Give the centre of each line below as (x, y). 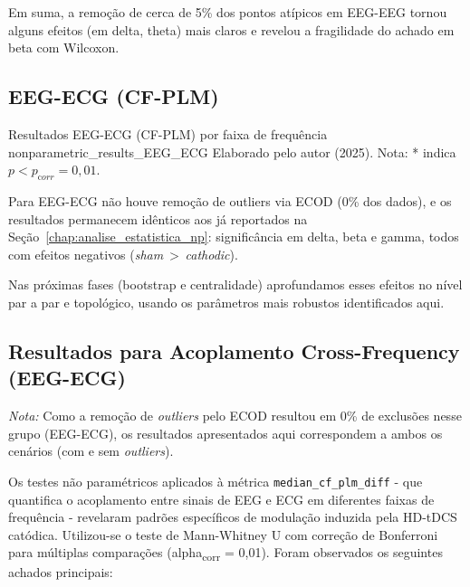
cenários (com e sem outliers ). (91, 451)
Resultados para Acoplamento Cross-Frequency (234, 350)
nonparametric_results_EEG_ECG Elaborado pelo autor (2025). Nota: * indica (232, 151)
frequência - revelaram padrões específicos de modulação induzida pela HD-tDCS (233, 517)
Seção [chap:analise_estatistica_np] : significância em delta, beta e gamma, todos (234, 237)
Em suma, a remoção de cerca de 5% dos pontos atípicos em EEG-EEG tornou (228, 12)
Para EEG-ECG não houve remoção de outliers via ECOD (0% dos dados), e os (230, 200)
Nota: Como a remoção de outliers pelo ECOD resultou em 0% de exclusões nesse (235, 416)
